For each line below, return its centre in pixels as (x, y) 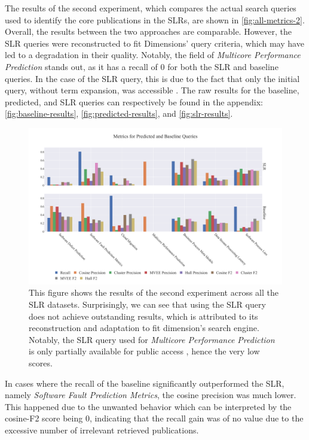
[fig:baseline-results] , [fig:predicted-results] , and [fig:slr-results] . (119, 113)
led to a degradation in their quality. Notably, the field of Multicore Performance (153, 55)
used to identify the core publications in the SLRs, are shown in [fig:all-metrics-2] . (155, 19)
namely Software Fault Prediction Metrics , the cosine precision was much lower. (151, 395)
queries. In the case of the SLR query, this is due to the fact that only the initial (152, 78)
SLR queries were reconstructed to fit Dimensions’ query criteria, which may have (154, 43)
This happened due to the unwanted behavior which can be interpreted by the (148, 406)
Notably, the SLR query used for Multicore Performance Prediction (152, 339)
